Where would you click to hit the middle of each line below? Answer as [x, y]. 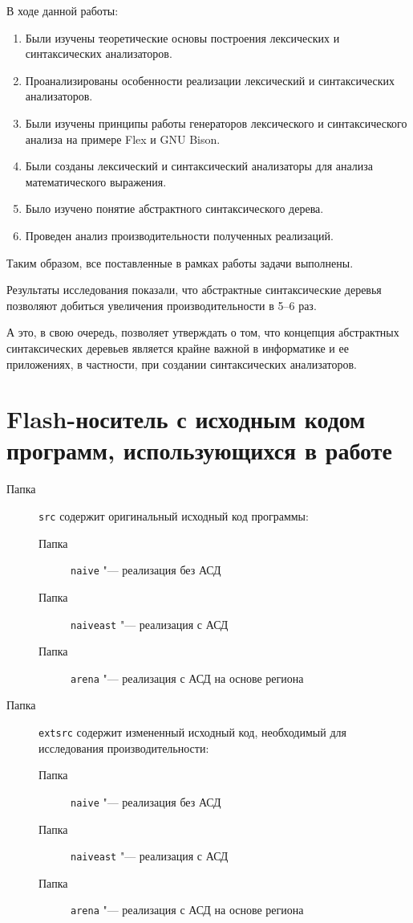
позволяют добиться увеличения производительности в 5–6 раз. [162, 305]
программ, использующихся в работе [199, 450]
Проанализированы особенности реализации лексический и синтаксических [210, 80]
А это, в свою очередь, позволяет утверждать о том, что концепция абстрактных [203, 332]
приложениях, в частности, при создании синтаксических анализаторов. [182, 363]
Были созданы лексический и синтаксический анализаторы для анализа [199, 166]
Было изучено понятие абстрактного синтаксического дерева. [174, 208]
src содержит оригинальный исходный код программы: [174, 516]
